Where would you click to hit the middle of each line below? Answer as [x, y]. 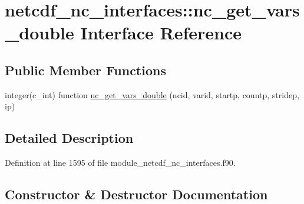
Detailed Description [69, 138]
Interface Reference [161, 33]
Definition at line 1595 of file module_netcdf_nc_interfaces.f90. [120, 163]
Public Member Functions [85, 70]
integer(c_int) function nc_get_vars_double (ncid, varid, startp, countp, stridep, [152, 94]
